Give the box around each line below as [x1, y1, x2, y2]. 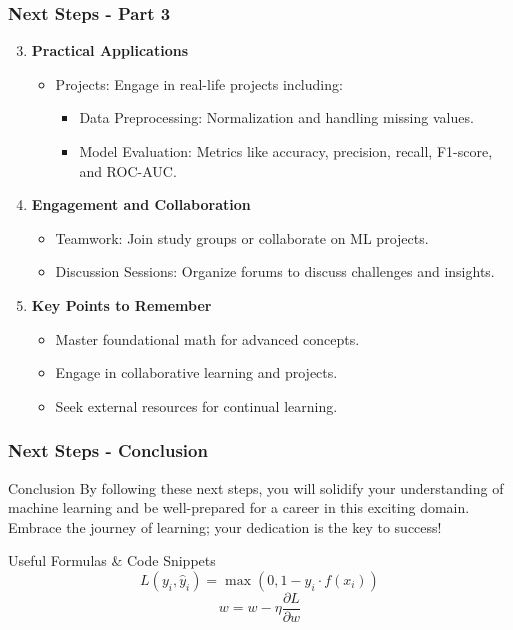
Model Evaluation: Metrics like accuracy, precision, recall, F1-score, [79, 141, 493, 161]
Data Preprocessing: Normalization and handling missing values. [79, 107, 474, 128]
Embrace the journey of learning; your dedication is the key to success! [8, 516, 442, 537]
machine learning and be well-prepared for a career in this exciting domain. [8, 497, 470, 518]
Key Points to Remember [31, 294, 212, 315]
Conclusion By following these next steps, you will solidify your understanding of [8, 477, 504, 498]
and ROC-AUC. [79, 160, 177, 181]
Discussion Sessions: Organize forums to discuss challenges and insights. [55, 261, 495, 282]
